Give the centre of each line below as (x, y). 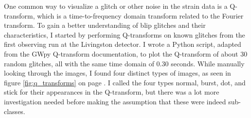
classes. (15, 111)
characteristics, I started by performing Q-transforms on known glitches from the (125, 34)
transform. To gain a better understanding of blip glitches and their (105, 25)
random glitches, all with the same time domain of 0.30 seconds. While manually (124, 63)
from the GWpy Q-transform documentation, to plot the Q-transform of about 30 (126, 53)
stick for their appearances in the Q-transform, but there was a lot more (112, 92)
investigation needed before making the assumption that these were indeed (115, 101)
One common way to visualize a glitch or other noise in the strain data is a (116, 6)
